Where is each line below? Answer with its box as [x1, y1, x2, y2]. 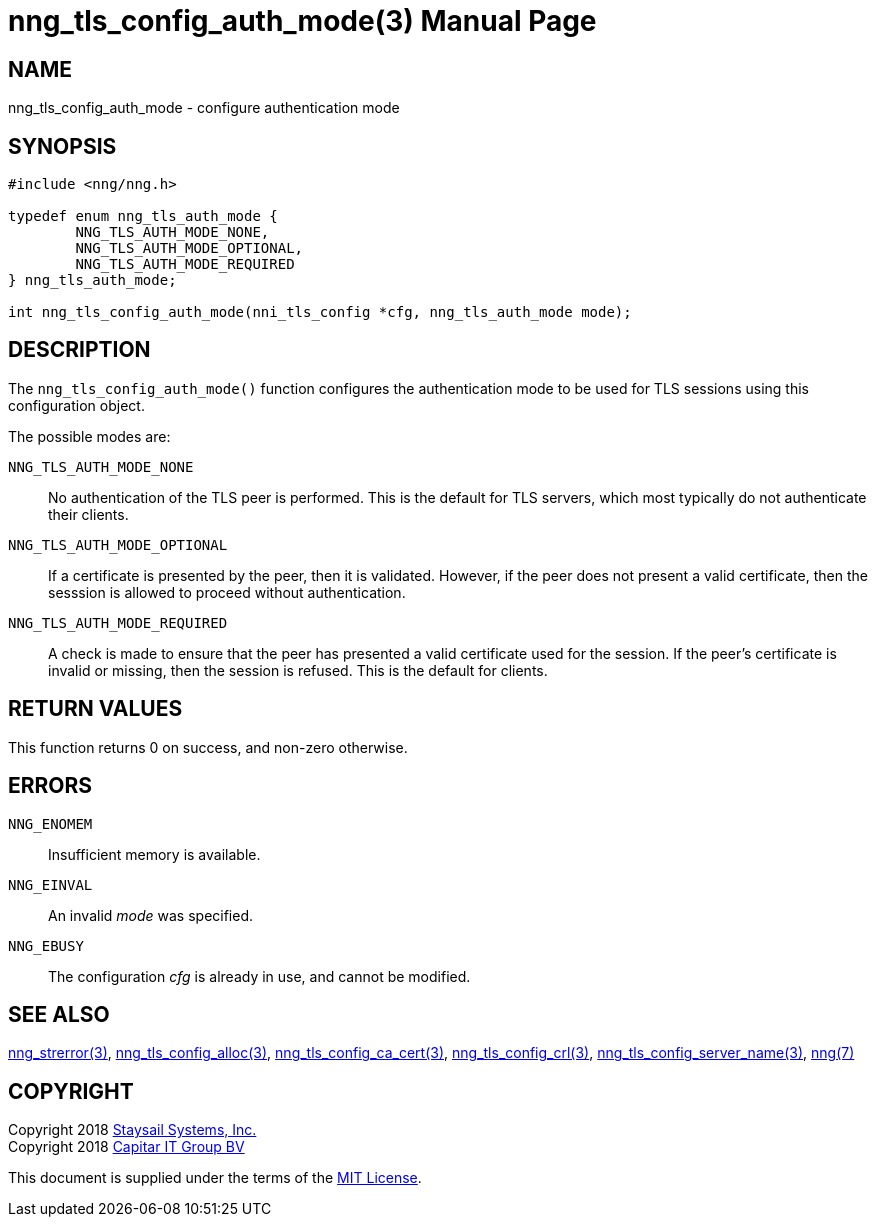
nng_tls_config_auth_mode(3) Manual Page [8, 4, 597, 38]
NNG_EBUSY [8, 937, 84, 954]
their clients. [48, 505, 129, 523]
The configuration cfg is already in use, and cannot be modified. [48, 967, 471, 985]
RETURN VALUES [8, 696, 183, 722]
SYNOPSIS [8, 133, 117, 159]
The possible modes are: [8, 427, 171, 445]
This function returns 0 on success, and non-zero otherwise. [8, 738, 408, 756]
